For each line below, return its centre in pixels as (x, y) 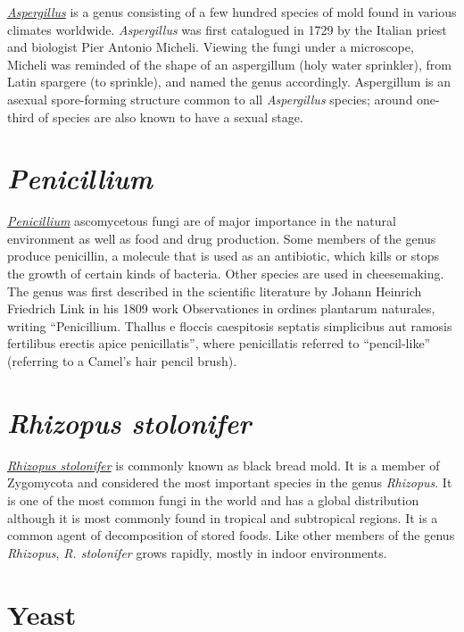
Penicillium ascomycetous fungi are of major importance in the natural (202, 221)
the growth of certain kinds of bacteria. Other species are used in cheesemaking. (226, 274)
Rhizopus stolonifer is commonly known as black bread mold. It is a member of (224, 465)
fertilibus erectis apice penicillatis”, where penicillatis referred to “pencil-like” (219, 343)
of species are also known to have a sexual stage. (171, 116)
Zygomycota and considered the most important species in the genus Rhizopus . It (230, 482)
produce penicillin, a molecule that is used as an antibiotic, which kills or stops (223, 256)
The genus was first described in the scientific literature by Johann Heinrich (215, 291)
